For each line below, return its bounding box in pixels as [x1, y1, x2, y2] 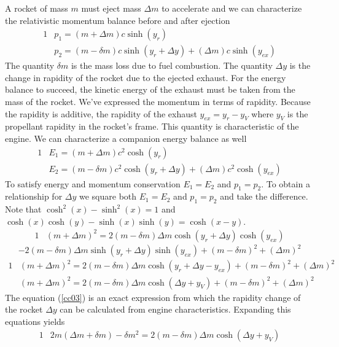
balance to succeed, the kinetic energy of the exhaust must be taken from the [5, 83, 295, 96]
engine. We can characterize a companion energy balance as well [5, 132, 247, 145]
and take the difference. [220, 190, 308, 203]
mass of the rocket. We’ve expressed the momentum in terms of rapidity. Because [5, 95, 311, 108]
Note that [5, 203, 42, 216]
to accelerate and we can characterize [162, 2, 302, 14]
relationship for [5, 190, 63, 203]
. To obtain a [261, 177, 310, 190]
